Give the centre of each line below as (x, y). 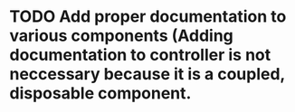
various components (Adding (121, 36)
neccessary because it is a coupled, (147, 75)
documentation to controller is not (140, 55)
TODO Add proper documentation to (148, 17)
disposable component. (100, 93)
